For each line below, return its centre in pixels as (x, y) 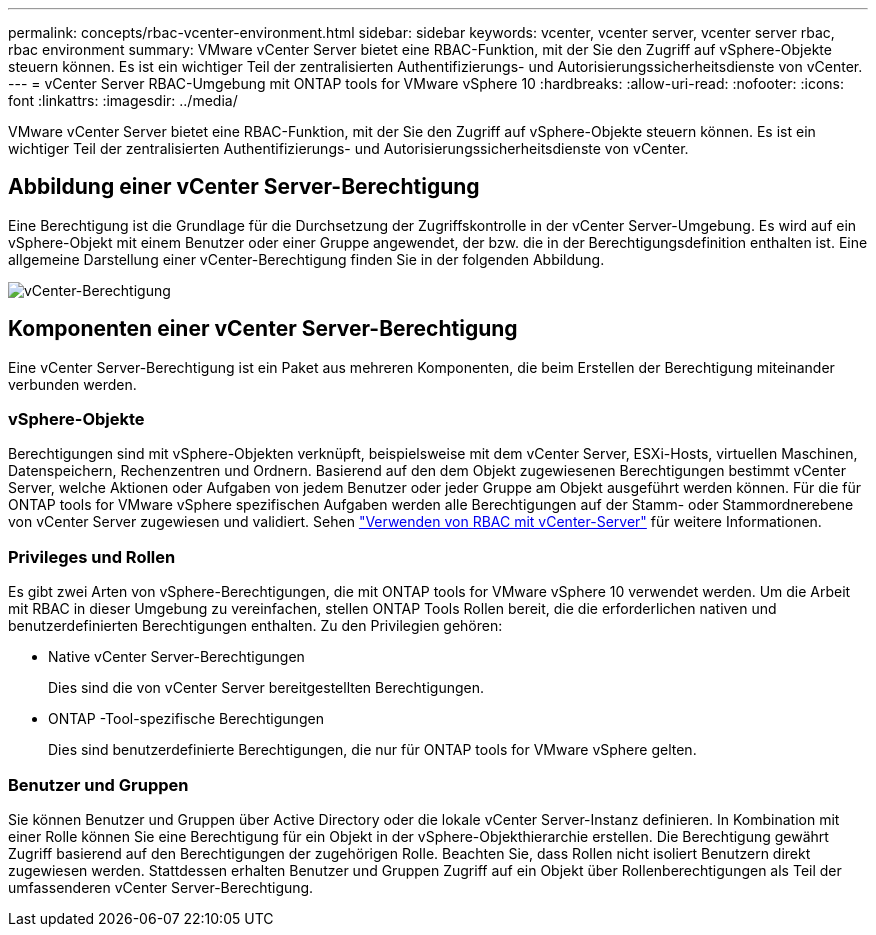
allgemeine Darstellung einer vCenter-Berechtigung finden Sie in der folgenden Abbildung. (306, 259)
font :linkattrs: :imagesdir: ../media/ (123, 100)
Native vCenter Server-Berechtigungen (176, 657)
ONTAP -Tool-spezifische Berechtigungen (186, 719)
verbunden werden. (72, 384)
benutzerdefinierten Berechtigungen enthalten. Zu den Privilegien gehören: (255, 626)
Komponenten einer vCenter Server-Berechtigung (263, 329)
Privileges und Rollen (92, 556)
